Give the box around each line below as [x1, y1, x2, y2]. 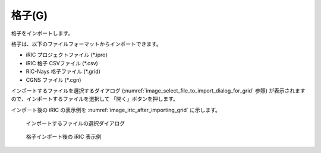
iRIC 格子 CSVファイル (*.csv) [26, 59, 98, 66]
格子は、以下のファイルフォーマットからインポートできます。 [11, 40, 162, 47]
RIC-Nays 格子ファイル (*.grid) [26, 68, 101, 75]
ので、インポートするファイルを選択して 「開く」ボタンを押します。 [11, 95, 178, 103]
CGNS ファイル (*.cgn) [26, 76, 81, 83]
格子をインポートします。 [11, 30, 74, 37]
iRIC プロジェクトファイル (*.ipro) [26, 51, 108, 59]
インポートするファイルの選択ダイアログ [26, 120, 125, 127]
